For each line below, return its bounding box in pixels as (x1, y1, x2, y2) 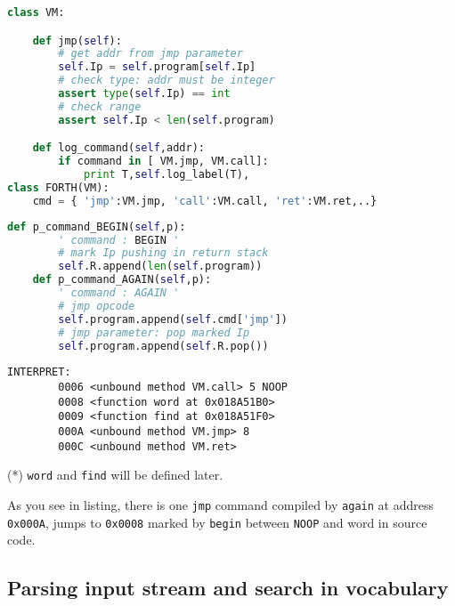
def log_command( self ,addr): (32, 141, 205, 155)
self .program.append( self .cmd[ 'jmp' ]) (58, 312, 288, 326)
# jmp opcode (58, 299, 135, 312)
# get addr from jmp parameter (58, 47, 243, 61)
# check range (58, 100, 142, 113)
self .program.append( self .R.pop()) (58, 339, 269, 352)
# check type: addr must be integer (58, 74, 275, 87)
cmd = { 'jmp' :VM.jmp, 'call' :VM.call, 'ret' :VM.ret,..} (32, 194, 378, 207)
